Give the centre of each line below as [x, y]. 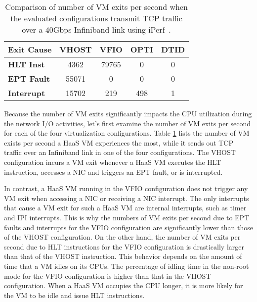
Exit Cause [30, 49]
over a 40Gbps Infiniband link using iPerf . [96, 29]
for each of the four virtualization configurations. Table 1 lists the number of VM [127, 133]
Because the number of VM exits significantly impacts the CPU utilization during [128, 113]
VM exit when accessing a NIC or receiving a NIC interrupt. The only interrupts [127, 198]
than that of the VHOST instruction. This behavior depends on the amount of [123, 256]
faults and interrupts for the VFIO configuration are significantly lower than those [129, 227]
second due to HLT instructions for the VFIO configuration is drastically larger [124, 246]
